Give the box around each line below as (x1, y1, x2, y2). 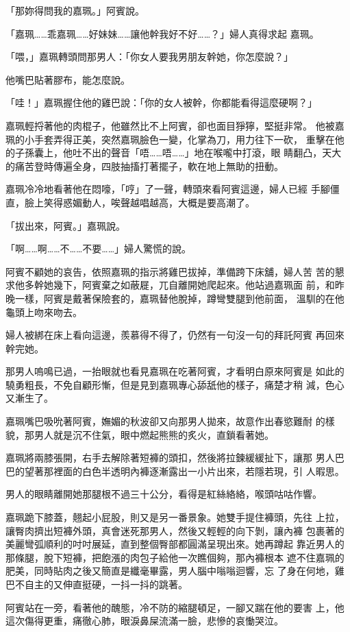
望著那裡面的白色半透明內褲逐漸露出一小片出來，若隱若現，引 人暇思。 (24, 463, 345, 478)
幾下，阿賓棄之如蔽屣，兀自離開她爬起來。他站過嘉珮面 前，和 (53, 278, 335, 292)
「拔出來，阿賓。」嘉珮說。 (5, 218, 125, 232)
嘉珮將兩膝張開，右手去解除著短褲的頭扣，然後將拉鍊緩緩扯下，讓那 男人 (5, 450, 335, 465)
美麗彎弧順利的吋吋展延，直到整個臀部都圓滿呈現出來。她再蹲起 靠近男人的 (5, 537, 345, 551)
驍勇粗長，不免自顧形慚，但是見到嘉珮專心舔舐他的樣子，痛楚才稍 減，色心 (5, 377, 345, 391)
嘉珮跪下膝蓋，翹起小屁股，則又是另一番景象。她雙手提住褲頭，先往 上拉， (5, 510, 345, 524)
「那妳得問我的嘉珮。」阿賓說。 (5, 3, 145, 17)
